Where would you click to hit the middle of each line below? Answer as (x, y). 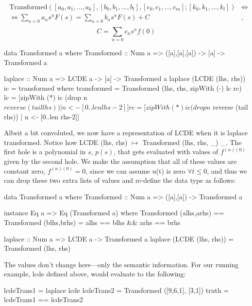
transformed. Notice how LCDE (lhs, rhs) (66, 142)
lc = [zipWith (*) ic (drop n (46, 97)
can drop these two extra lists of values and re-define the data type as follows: (120, 180)
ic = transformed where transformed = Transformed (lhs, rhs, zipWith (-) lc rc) (123, 88)
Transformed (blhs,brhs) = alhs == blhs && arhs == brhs (92, 222)
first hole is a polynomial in (45, 152)
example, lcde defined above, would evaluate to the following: (95, 274)
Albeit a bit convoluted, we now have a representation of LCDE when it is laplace (126, 133)
